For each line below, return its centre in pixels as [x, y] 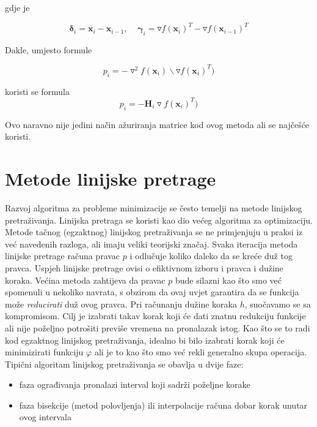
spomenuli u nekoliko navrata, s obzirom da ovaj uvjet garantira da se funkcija [152, 292]
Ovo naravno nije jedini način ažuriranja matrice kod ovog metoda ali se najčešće [157, 124]
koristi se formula [38, 91]
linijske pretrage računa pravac [63, 256]
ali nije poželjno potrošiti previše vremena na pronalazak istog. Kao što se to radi [158, 327]
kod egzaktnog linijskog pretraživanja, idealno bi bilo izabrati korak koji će [145, 340]
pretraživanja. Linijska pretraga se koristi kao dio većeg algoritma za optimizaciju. [159, 220]
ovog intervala [46, 417]
